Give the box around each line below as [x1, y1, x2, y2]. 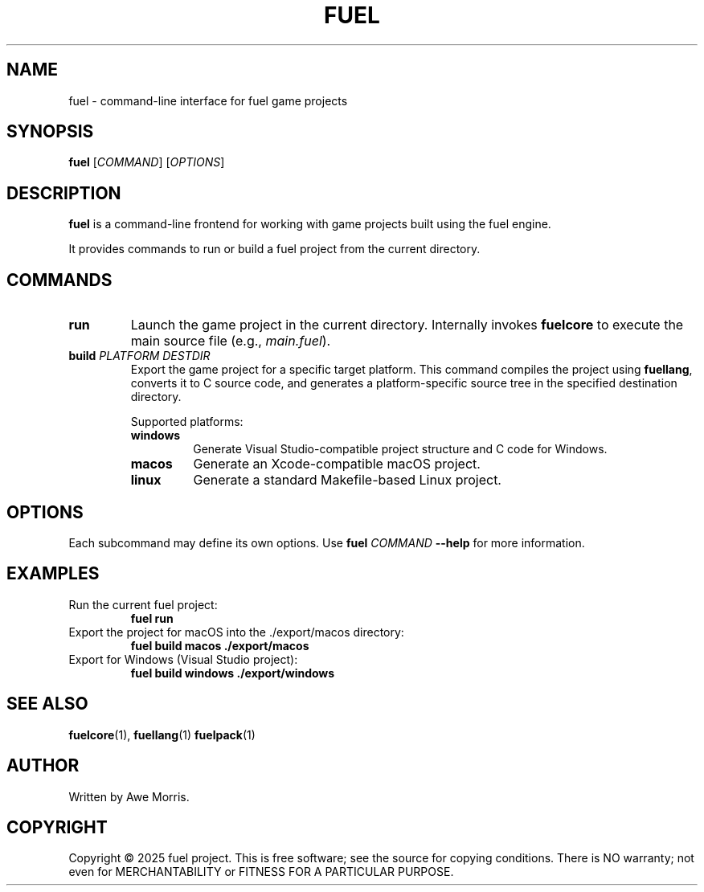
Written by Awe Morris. [68, 789, 190, 804]
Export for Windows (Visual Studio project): [68, 652, 298, 666]
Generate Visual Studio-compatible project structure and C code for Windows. [193, 442, 608, 456]
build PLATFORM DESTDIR [68, 349, 211, 363]
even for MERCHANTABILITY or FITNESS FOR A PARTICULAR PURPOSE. [68, 865, 454, 879]
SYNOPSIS [6, 121, 94, 142]
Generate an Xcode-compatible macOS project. [193, 456, 481, 473]
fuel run [130, 611, 174, 625]
